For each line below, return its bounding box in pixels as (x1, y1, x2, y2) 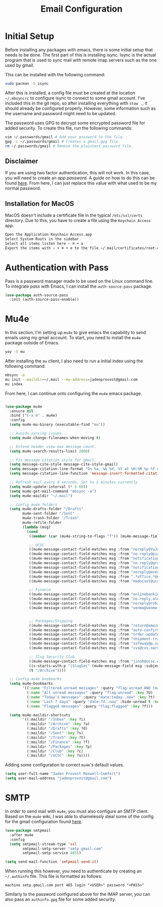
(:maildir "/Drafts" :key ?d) (26, 726, 88, 731)
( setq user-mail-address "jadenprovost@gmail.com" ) (5, 776, 112, 781)
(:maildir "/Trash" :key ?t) (26, 735, 86, 740)
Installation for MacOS (5, 199, 74, 207)
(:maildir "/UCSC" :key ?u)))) (26, 753, 90, 758)
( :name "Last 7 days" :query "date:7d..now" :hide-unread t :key (26, 699, 162, 704)
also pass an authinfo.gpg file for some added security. (5, 896, 116, 902)
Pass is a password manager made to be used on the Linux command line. (5, 278, 154, 284)
